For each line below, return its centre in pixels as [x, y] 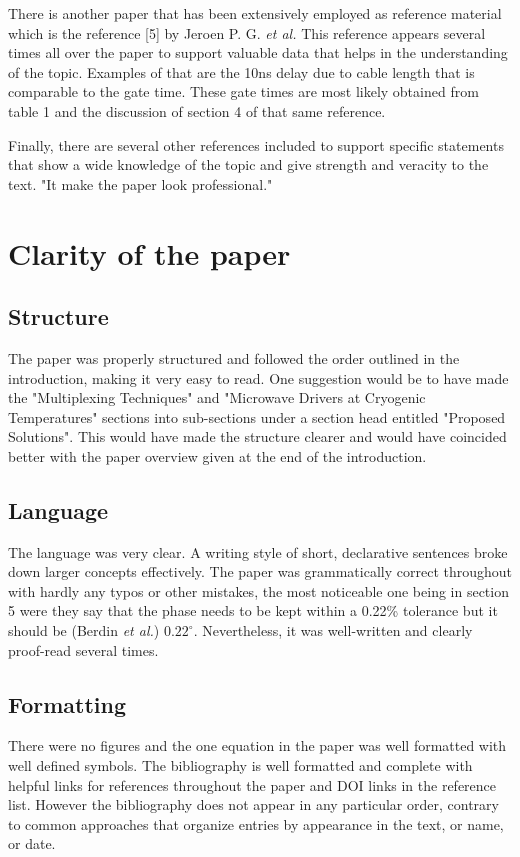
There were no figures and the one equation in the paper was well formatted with [257, 745]
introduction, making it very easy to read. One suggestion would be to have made [258, 377]
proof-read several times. [83, 649]
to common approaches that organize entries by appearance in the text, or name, [256, 823]
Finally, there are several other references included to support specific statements [256, 144]
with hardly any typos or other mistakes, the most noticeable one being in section [258, 590]
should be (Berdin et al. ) [84, 630]
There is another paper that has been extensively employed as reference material [255, 13]
